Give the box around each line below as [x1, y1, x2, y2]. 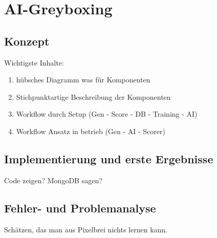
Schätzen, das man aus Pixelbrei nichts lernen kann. [4, 224, 168, 234]
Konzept [4, 33, 50, 49]
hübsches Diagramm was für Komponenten [16, 74, 150, 85]
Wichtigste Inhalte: [4, 57, 64, 68]
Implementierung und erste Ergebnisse [4, 150, 213, 166]
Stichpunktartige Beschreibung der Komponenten [16, 91, 171, 102]
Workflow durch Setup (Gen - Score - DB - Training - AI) [16, 109, 198, 119]
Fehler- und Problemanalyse [4, 200, 156, 215]
